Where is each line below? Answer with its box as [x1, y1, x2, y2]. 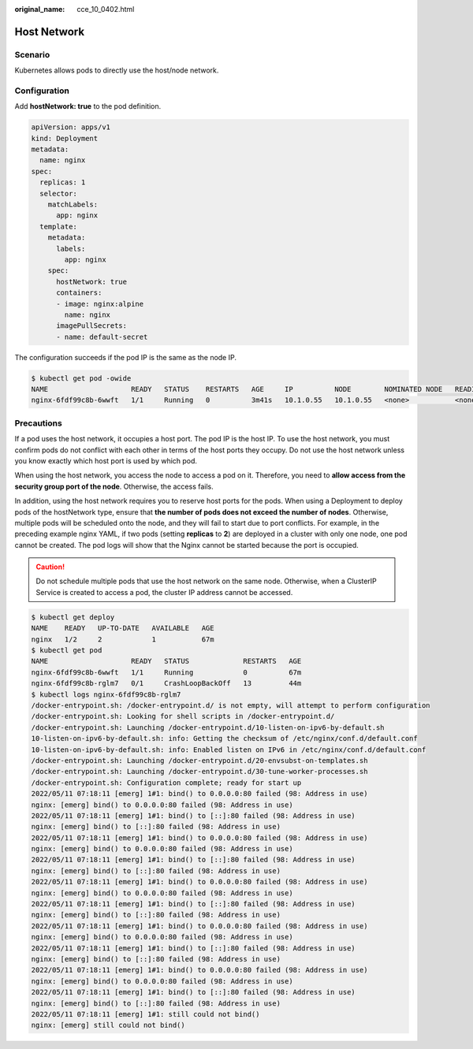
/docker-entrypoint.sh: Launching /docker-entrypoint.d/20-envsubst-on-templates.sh [31, 756, 368, 764]
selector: [39, 189, 78, 198]
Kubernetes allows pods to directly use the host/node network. [14, 65, 219, 75]
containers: [56, 288, 102, 297]
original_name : [14, 5, 65, 13]
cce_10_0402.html [76, 5, 135, 13]
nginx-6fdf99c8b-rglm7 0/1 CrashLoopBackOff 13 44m [31, 679, 302, 688]
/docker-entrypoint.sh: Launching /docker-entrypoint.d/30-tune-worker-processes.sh [31, 767, 368, 776]
